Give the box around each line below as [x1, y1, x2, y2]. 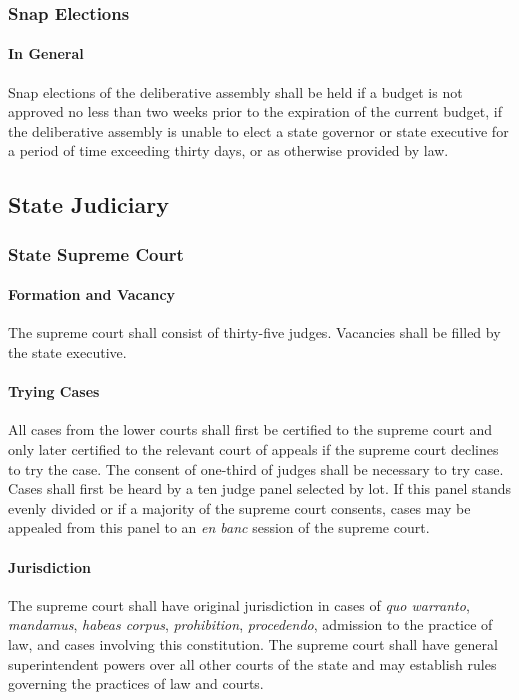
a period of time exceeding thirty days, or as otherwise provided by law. [8, 140, 449, 161]
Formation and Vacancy [8, 284, 176, 305]
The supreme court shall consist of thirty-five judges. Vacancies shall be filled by [8, 322, 501, 343]
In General [8, 43, 84, 64]
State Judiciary [8, 189, 169, 220]
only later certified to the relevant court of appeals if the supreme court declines [8, 439, 499, 460]
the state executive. [8, 342, 127, 363]
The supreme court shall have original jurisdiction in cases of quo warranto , [8, 594, 470, 615]
